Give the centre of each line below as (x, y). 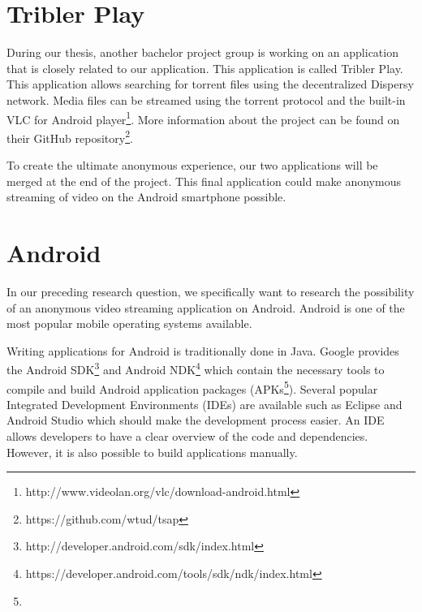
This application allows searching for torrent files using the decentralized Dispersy (210, 84)
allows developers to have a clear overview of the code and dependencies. (187, 435)
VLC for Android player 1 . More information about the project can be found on (203, 118)
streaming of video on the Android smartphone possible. (146, 197)
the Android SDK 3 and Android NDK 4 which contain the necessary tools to (196, 368)
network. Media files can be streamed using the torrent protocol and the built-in (206, 99)
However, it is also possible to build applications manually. (152, 452)
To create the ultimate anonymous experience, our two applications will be (192, 165)
